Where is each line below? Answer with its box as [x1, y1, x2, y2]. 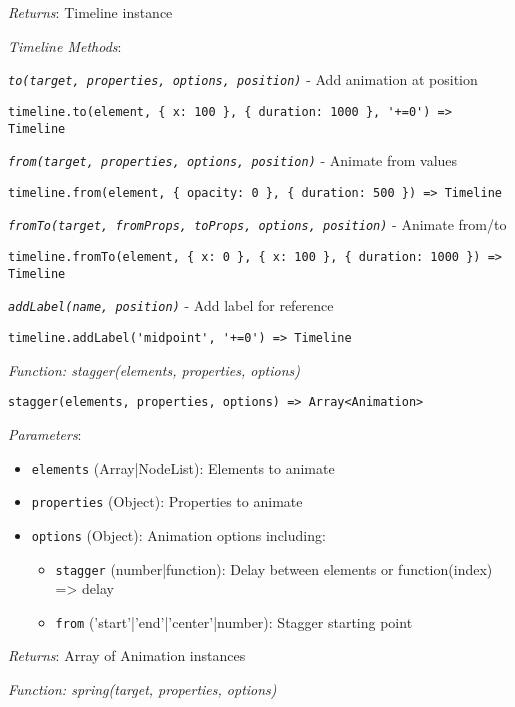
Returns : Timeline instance [8, 2, 173, 22]
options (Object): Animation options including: [31, 524, 326, 545]
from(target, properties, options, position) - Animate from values [8, 150, 458, 171]
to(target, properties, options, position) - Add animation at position [8, 69, 478, 90]
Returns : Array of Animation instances [8, 645, 246, 666]
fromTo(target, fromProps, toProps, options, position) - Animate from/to [8, 214, 507, 235]
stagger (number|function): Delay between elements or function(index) [55, 558, 493, 579]
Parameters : [8, 424, 82, 444]
